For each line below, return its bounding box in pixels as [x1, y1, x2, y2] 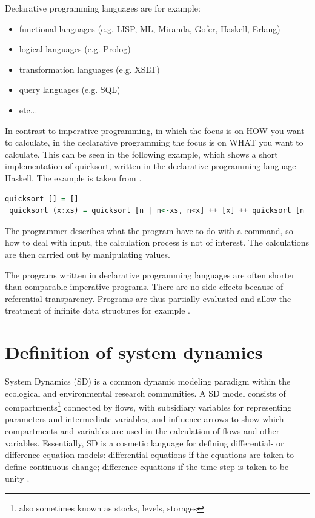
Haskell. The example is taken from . [5, 171, 142, 184]
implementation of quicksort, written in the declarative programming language [5, 160, 296, 172]
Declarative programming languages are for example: [5, 2, 201, 14]
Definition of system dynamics [5, 340, 263, 365]
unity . [5, 472, 30, 485]
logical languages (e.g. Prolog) [19, 42, 131, 55]
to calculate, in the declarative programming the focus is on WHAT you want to [5, 136, 303, 149]
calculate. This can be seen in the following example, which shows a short [5, 147, 278, 160]
